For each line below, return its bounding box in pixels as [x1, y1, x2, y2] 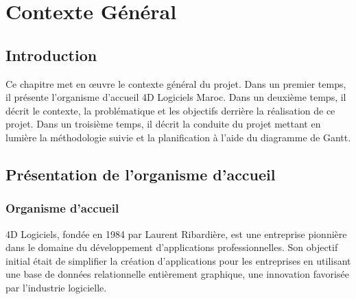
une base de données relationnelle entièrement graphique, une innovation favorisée [5, 267, 349, 281]
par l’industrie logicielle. [5, 280, 107, 294]
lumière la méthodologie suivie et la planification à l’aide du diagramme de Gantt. [5, 130, 351, 144]
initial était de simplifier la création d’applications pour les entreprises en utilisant [5, 253, 351, 267]
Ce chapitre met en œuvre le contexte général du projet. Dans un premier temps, [5, 76, 346, 91]
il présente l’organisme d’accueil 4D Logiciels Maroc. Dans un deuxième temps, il [5, 90, 346, 104]
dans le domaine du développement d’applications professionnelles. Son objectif [5, 240, 338, 254]
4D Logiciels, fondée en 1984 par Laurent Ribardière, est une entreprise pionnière [5, 226, 347, 241]
